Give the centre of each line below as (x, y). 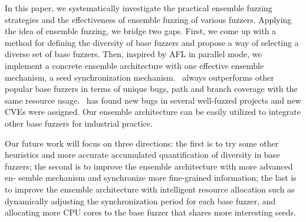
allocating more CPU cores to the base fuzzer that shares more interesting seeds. (151, 212)
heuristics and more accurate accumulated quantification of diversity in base (142, 155)
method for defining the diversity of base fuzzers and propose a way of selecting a (152, 42)
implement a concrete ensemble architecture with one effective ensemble (134, 65)
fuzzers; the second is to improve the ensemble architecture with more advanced (149, 166)
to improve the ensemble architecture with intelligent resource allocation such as (150, 189)
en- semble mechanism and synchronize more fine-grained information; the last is (151, 178)
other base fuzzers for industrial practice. (79, 123)
